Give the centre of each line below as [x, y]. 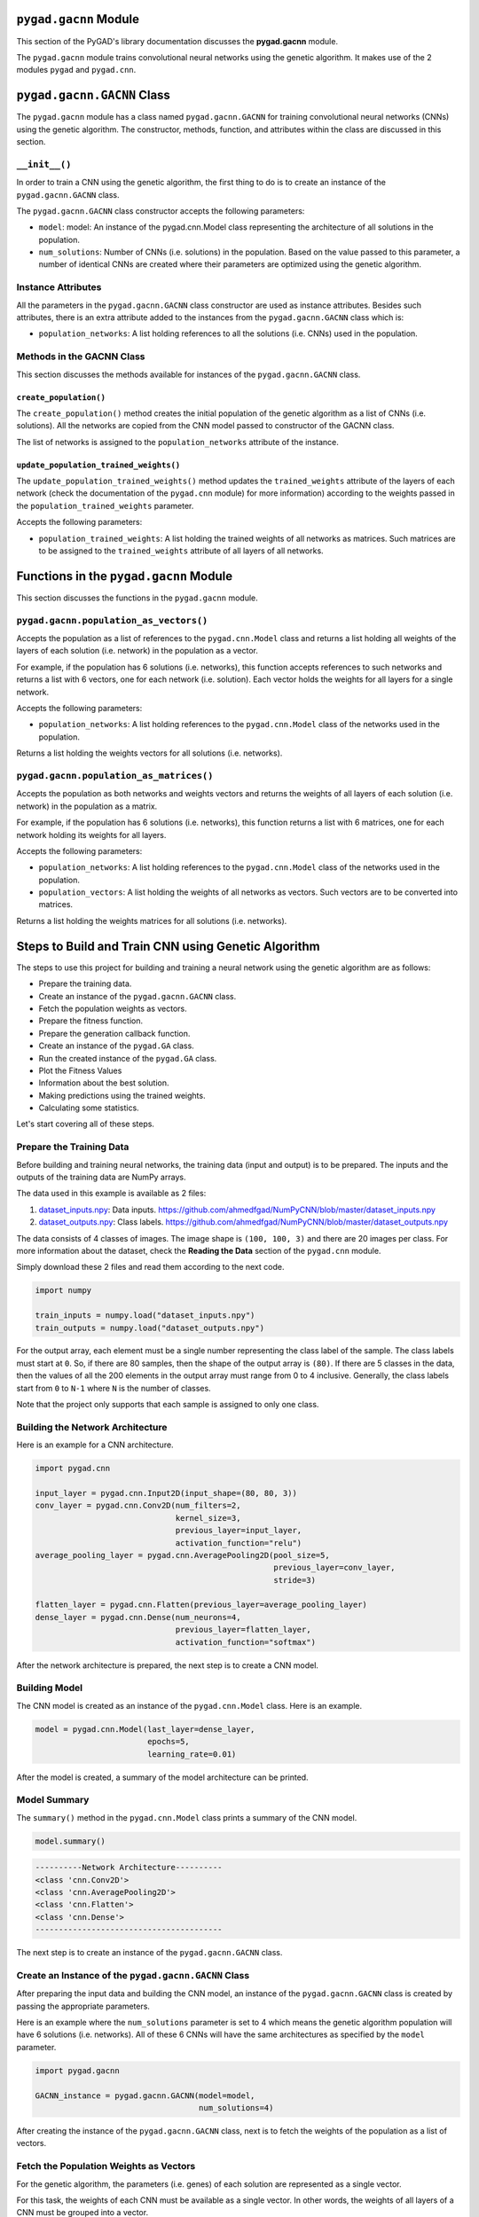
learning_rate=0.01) [192, 1754]
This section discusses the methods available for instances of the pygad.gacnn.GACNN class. [188, 374]
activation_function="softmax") [246, 1642]
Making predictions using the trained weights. [122, 1095]
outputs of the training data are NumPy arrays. [101, 1177]
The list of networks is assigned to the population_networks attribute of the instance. [177, 442]
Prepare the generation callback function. [114, 1033]
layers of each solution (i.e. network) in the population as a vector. [137, 651]
